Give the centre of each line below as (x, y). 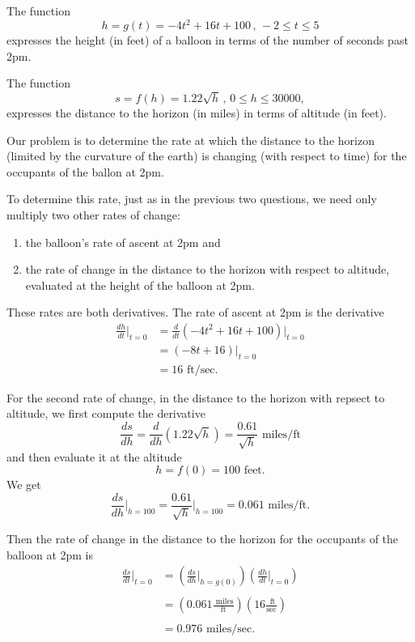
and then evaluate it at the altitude (94, 456)
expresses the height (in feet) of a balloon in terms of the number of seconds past (207, 40)
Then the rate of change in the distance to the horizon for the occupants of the (203, 539)
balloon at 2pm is (50, 554)
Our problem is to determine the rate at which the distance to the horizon (191, 140)
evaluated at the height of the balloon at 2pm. (140, 285)
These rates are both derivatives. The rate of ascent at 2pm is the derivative (195, 312)
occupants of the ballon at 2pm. (85, 171)
